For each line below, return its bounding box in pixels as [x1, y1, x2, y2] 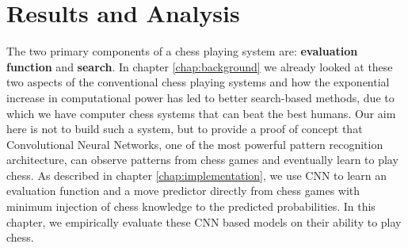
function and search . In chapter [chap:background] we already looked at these [6, 58, 393, 74]
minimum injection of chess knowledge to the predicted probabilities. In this [6, 198, 376, 215]
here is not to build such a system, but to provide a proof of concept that [6, 120, 363, 137]
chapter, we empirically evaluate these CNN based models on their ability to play [6, 213, 402, 230]
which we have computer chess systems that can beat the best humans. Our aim [6, 105, 396, 121]
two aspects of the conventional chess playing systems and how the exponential [6, 74, 390, 90]
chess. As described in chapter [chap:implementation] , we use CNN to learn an [6, 166, 387, 183]
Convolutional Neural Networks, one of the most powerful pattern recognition [6, 135, 383, 152]
